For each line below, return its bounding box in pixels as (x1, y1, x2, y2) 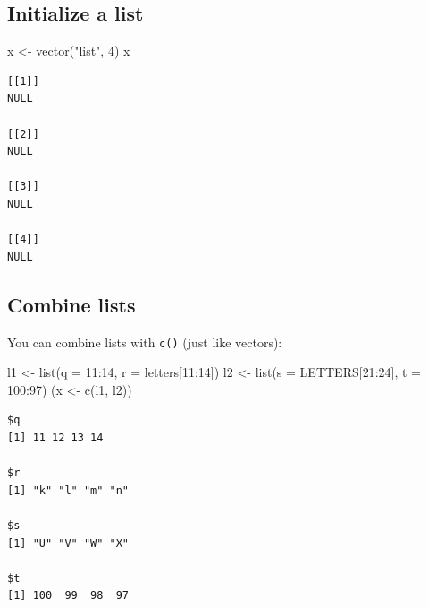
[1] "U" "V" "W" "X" (7, 536, 130, 550)
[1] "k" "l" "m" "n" (7, 483, 130, 497)
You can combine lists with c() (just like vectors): (7, 332, 282, 351)
